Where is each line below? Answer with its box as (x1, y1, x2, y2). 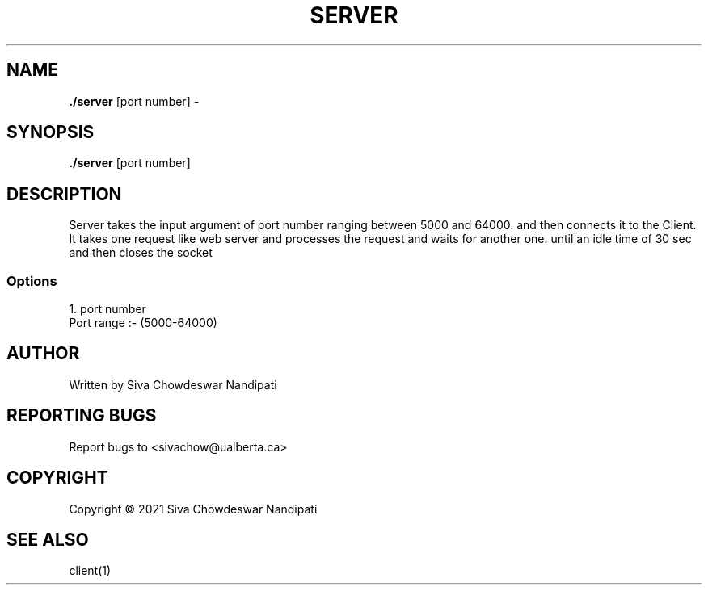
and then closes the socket (69, 245, 213, 260)
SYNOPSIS (6, 122, 95, 143)
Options (6, 272, 57, 289)
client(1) (69, 564, 112, 578)
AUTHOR (6, 343, 80, 364)
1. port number (69, 302, 146, 316)
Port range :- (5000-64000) (69, 316, 217, 330)
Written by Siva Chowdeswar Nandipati (69, 377, 277, 392)
